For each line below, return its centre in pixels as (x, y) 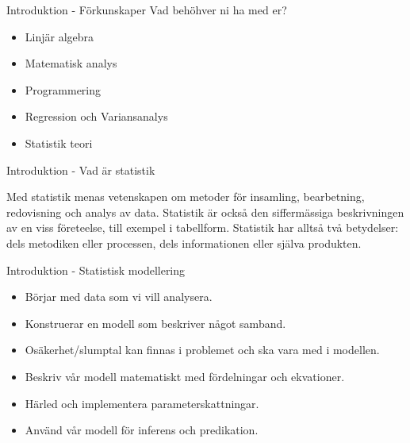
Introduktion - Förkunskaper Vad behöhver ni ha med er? (147, 10)
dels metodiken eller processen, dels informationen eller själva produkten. (184, 243)
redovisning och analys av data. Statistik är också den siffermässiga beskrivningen (205, 212)
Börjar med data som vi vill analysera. (119, 297)
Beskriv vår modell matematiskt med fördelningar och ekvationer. (185, 376)
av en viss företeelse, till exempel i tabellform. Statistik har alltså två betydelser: (203, 227)
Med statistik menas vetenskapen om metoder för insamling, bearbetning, (186, 196)
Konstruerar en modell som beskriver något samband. (155, 323)
